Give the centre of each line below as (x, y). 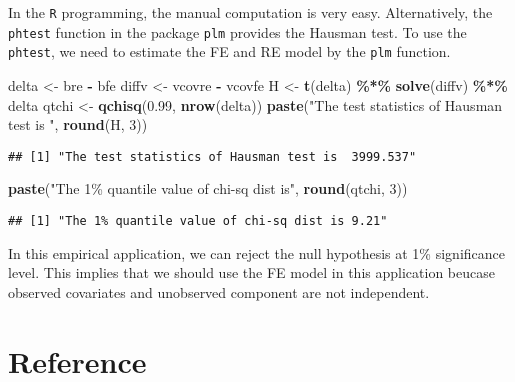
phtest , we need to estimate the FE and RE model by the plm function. (229, 51)
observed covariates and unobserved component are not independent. (219, 291)
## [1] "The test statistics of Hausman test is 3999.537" (212, 156)
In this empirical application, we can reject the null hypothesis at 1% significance (256, 252)
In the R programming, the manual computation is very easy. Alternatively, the (250, 12)
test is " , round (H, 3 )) (78, 124)
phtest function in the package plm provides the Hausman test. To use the (237, 31)
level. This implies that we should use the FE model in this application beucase (251, 272)
